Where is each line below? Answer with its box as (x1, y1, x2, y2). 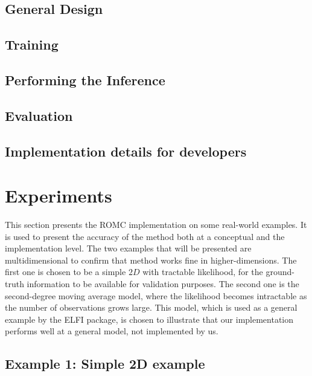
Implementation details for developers (5, 141, 247, 160)
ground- (266, 265, 294, 278)
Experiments (5, 183, 112, 208)
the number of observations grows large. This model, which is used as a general (5, 301, 298, 314)
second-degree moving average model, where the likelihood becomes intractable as (5, 289, 307, 302)
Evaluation (5, 106, 73, 125)
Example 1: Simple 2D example (5, 354, 205, 373)
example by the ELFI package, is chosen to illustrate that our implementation (5, 313, 294, 325)
